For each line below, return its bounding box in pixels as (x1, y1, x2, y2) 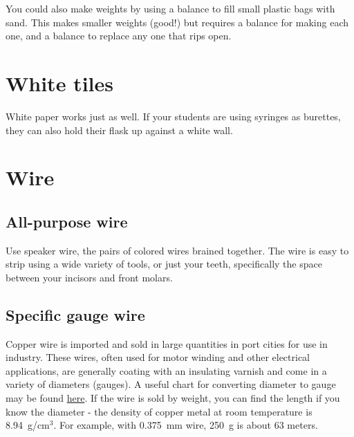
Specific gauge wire (6, 304, 145, 325)
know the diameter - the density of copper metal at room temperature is (6, 404, 313, 418)
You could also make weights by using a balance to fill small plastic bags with (6, 1, 335, 15)
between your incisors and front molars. (6, 270, 173, 284)
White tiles (6, 68, 113, 97)
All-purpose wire (6, 210, 128, 232)
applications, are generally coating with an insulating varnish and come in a (6, 363, 327, 378)
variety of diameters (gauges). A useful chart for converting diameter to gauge (6, 377, 336, 391)
